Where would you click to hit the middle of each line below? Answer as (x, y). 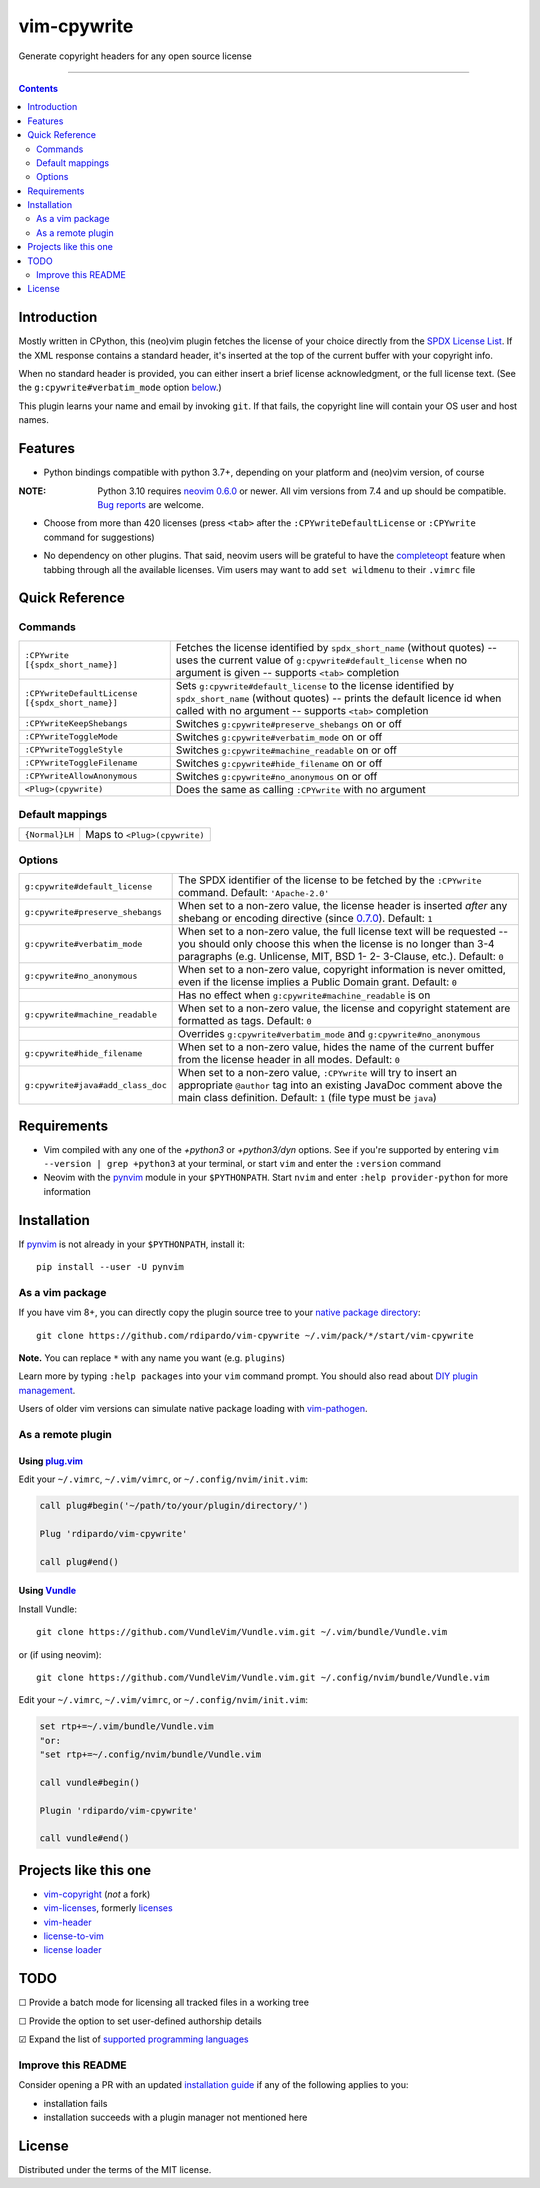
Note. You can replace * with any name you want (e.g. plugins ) (151, 1358)
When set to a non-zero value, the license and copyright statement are (344, 1008)
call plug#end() (79, 1561)
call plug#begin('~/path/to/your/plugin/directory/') (174, 1506)
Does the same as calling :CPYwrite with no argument (300, 789)
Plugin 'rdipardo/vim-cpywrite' (119, 1810)
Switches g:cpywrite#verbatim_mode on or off (279, 737)
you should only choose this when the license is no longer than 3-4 (336, 944)
